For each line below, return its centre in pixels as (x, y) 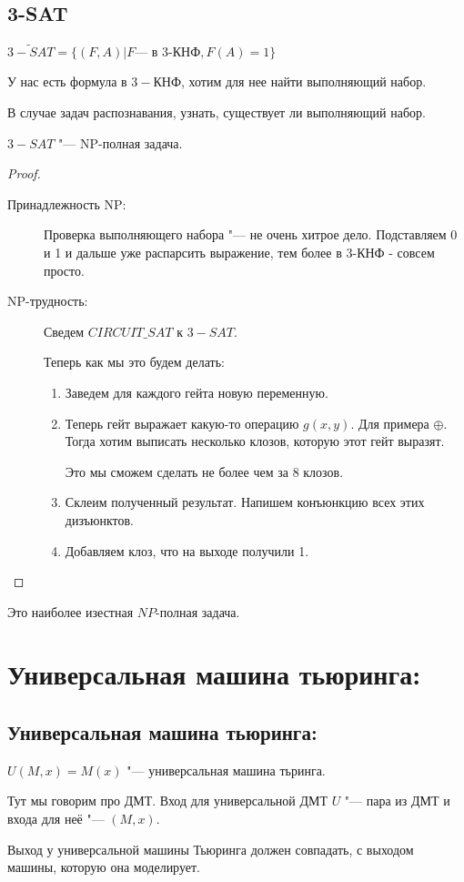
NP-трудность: (48, 301)
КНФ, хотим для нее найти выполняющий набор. (290, 81)
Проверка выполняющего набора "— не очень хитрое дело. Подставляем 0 (251, 234)
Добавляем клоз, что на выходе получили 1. (187, 550)
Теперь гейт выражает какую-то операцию (182, 423)
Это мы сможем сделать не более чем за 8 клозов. (204, 471)
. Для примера (390, 423)
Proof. (24, 173)
